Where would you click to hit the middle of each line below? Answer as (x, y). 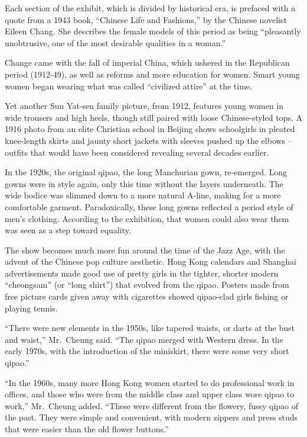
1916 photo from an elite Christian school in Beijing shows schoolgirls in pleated (150, 129)
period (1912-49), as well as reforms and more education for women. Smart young (152, 74)
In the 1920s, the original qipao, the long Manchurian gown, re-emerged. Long (146, 172)
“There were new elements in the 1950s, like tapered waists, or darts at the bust (150, 328)
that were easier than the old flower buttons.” (87, 429)
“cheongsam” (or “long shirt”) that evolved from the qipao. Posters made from (147, 285)
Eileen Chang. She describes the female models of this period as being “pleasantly (153, 31)
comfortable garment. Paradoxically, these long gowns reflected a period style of (149, 206)
